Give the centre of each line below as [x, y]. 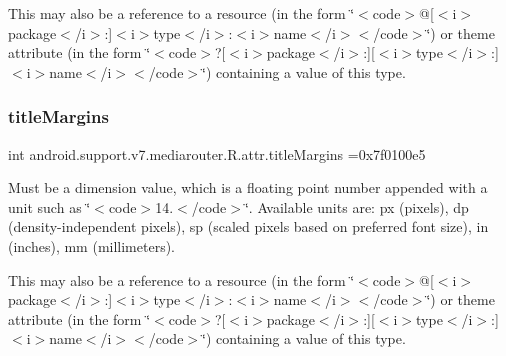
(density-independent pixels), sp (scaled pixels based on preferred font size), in [248, 226]
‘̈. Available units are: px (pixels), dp [356, 206]
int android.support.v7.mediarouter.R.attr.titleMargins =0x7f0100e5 [217, 153]
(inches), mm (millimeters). [92, 245]
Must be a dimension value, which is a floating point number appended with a [248, 187]
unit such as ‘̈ [49, 206]
